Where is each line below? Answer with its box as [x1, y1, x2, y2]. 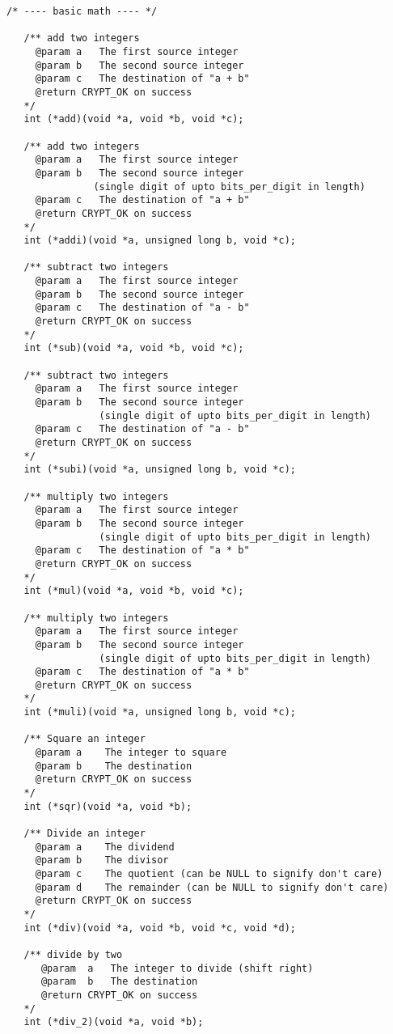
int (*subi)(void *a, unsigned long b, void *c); [23, 464, 296, 476]
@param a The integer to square [35, 747, 227, 759]
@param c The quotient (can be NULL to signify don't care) [35, 868, 383, 879]
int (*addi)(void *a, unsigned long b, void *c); [23, 235, 296, 247]
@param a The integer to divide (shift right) [40, 962, 314, 974]
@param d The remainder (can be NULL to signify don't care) [35, 881, 389, 893]
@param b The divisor [35, 854, 169, 867]
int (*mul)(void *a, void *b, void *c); [23, 585, 244, 597]
